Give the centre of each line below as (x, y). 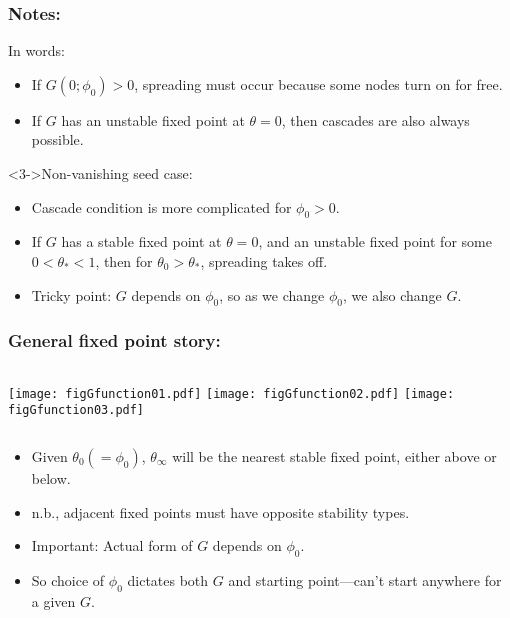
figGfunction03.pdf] (76, 410)
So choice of (68, 579)
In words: (36, 50)
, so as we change (272, 294)
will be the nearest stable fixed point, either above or (334, 455)
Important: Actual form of (112, 545)
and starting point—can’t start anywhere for (365, 579)
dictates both (168, 579)
